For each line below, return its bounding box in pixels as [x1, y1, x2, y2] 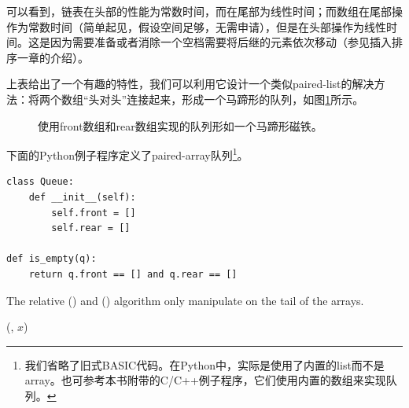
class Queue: [6, 176, 74, 188]
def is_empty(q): [6, 253, 97, 265]
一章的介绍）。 [17, 49, 89, 65]
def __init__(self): [28, 192, 136, 203]
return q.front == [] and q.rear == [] [28, 268, 238, 280]
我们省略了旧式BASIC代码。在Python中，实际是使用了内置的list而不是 [24, 356, 385, 373]
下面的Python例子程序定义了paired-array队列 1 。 [6, 145, 249, 163]
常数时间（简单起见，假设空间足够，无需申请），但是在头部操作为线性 [28, 18, 386, 35]
